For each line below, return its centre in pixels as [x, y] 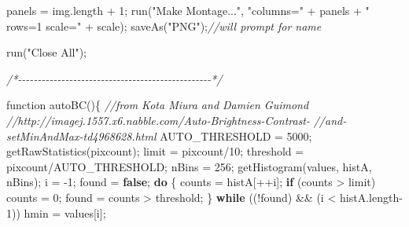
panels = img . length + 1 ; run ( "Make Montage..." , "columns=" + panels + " [188, 10]
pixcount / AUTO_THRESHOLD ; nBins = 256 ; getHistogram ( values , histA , [189, 166]
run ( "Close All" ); [47, 52]
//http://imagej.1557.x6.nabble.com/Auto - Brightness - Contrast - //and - [177, 120]
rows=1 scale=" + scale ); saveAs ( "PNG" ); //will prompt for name [164, 26]
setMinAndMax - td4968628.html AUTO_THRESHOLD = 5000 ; [159, 135]
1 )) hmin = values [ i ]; [56, 212]
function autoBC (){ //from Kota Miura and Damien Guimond [158, 105]
